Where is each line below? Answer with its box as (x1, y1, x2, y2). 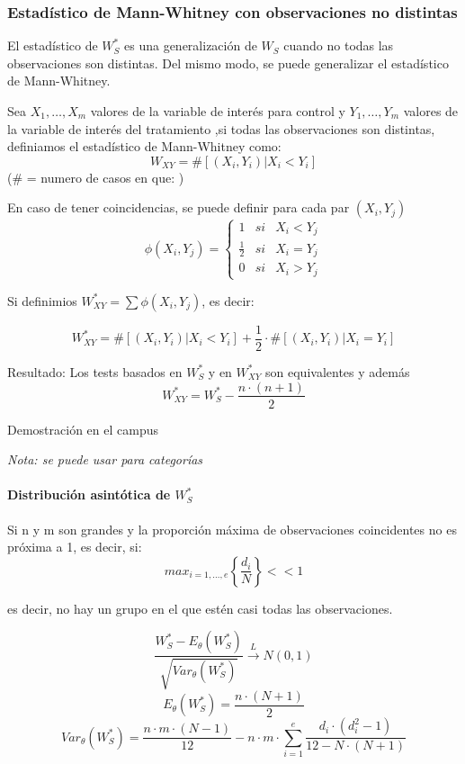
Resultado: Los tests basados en (7, 362, 183, 381)
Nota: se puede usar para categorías (7, 450, 203, 469)
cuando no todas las (283, 36, 394, 55)
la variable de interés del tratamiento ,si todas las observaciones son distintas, (7, 119, 435, 138)
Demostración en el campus (7, 419, 158, 438)
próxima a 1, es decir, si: (7, 537, 142, 556)
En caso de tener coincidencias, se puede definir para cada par (7, 198, 350, 217)
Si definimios (7, 291, 77, 310)
